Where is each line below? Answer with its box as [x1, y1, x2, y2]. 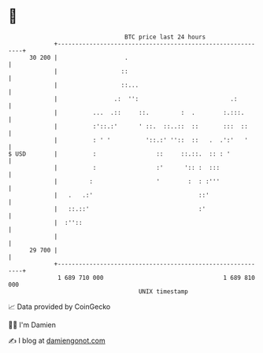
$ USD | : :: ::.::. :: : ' [8, 149, 231, 158]
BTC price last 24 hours [124, 33, 206, 41]
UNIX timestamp [138, 287, 189, 296]
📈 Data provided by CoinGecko [8, 302, 111, 311]
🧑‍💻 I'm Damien [8, 320, 57, 329]
